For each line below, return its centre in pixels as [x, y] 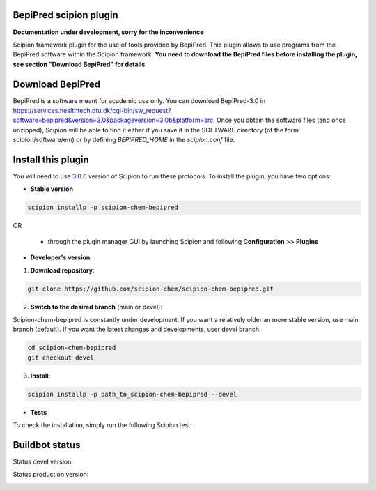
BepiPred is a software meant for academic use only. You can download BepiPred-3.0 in [139, 100]
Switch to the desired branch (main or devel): [96, 307]
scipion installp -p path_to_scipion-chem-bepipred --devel [132, 394]
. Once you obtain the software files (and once [279, 120]
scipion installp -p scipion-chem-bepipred [103, 208]
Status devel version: [43, 461]
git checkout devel [61, 358]
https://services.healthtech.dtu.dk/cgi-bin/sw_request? [92, 110]
